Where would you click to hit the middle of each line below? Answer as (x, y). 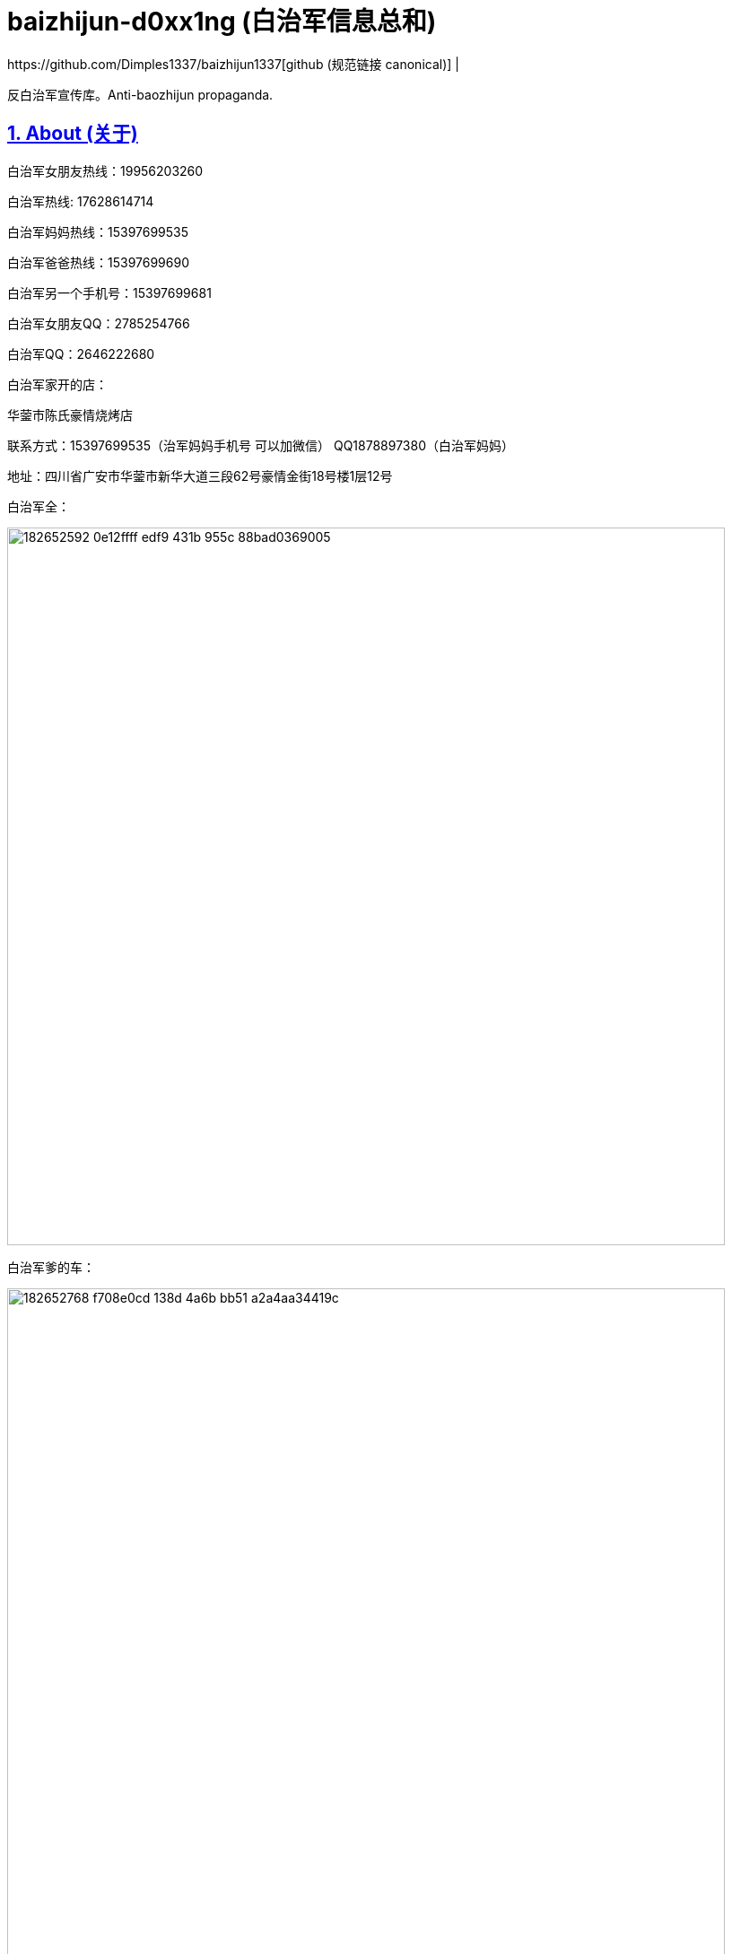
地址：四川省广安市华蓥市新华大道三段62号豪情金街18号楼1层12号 (200, 475)
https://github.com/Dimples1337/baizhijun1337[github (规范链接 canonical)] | (233, 64)
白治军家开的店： (57, 384)
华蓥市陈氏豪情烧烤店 (70, 414)
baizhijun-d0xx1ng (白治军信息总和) (222, 22)
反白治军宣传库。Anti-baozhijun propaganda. (140, 94)
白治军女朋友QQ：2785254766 (99, 323)
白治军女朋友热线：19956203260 (105, 170)
